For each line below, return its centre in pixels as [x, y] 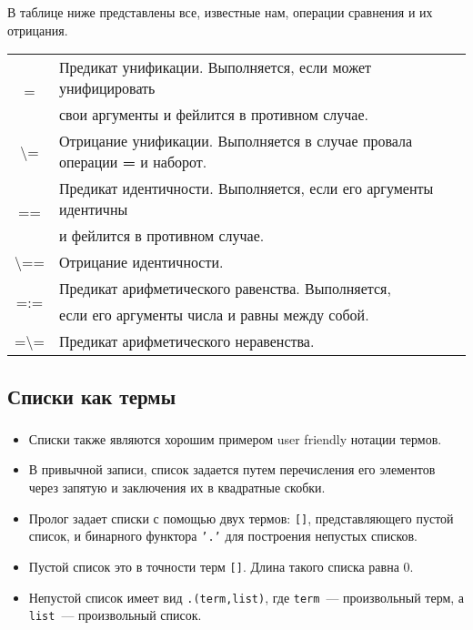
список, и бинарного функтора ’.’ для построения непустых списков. [223, 536]
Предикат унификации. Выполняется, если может [215, 67]
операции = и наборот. [133, 162]
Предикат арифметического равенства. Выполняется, [225, 289]
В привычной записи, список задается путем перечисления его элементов [232, 469]
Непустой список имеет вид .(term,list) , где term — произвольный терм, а [247, 597]
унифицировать [107, 88]
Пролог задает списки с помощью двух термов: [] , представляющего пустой [241, 518]
